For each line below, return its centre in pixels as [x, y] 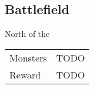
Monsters [28, 57]
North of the [27, 34]
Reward [25, 74]
